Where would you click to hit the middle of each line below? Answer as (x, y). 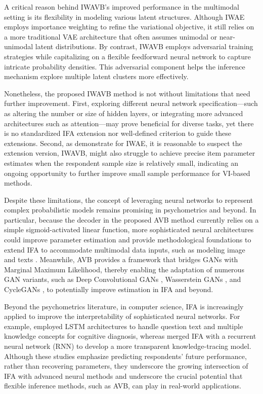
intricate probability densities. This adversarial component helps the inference (125, 66)
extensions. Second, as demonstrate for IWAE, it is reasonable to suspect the (123, 143)
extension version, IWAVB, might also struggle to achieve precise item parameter (130, 153)
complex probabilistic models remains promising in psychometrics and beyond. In (130, 210)
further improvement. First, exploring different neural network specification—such (131, 103)
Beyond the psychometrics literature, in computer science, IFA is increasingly (124, 306)
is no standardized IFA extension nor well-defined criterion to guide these (118, 133)
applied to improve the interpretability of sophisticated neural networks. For (122, 316)
